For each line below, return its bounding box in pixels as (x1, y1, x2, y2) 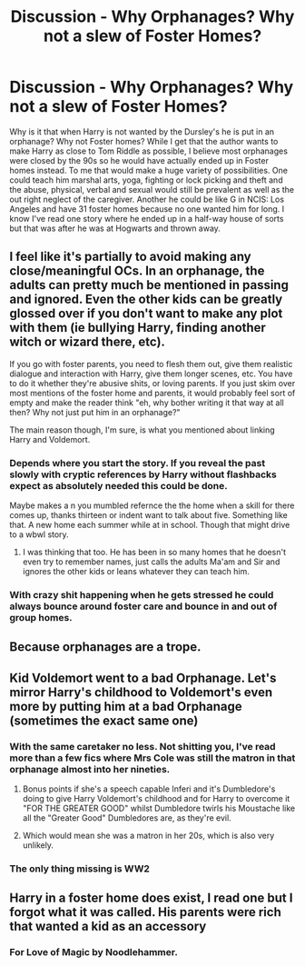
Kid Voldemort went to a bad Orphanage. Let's (9, 670, 277, 685)
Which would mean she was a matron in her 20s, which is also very (22, 830, 275, 842)
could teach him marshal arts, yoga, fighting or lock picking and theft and (9, 174, 283, 185)
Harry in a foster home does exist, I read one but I (9, 891, 293, 906)
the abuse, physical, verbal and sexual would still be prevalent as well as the (9, 184, 295, 194)
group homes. (9, 611, 73, 623)
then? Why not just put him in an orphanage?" (9, 406, 181, 417)
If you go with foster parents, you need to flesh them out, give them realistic (9, 358, 293, 369)
